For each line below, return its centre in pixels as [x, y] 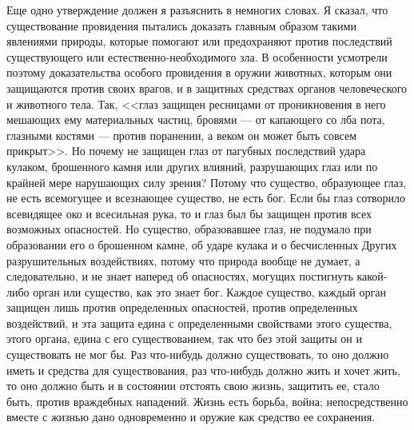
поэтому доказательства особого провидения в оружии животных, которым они [199, 72]
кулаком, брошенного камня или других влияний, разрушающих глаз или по [192, 166]
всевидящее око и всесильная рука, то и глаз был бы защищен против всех [189, 213]
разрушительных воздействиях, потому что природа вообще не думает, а [183, 260]
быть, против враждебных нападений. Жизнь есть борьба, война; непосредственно [207, 401]
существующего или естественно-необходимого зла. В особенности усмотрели [197, 56]
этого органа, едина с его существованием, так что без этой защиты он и [184, 338]
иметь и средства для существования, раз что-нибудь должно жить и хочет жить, [203, 370]
